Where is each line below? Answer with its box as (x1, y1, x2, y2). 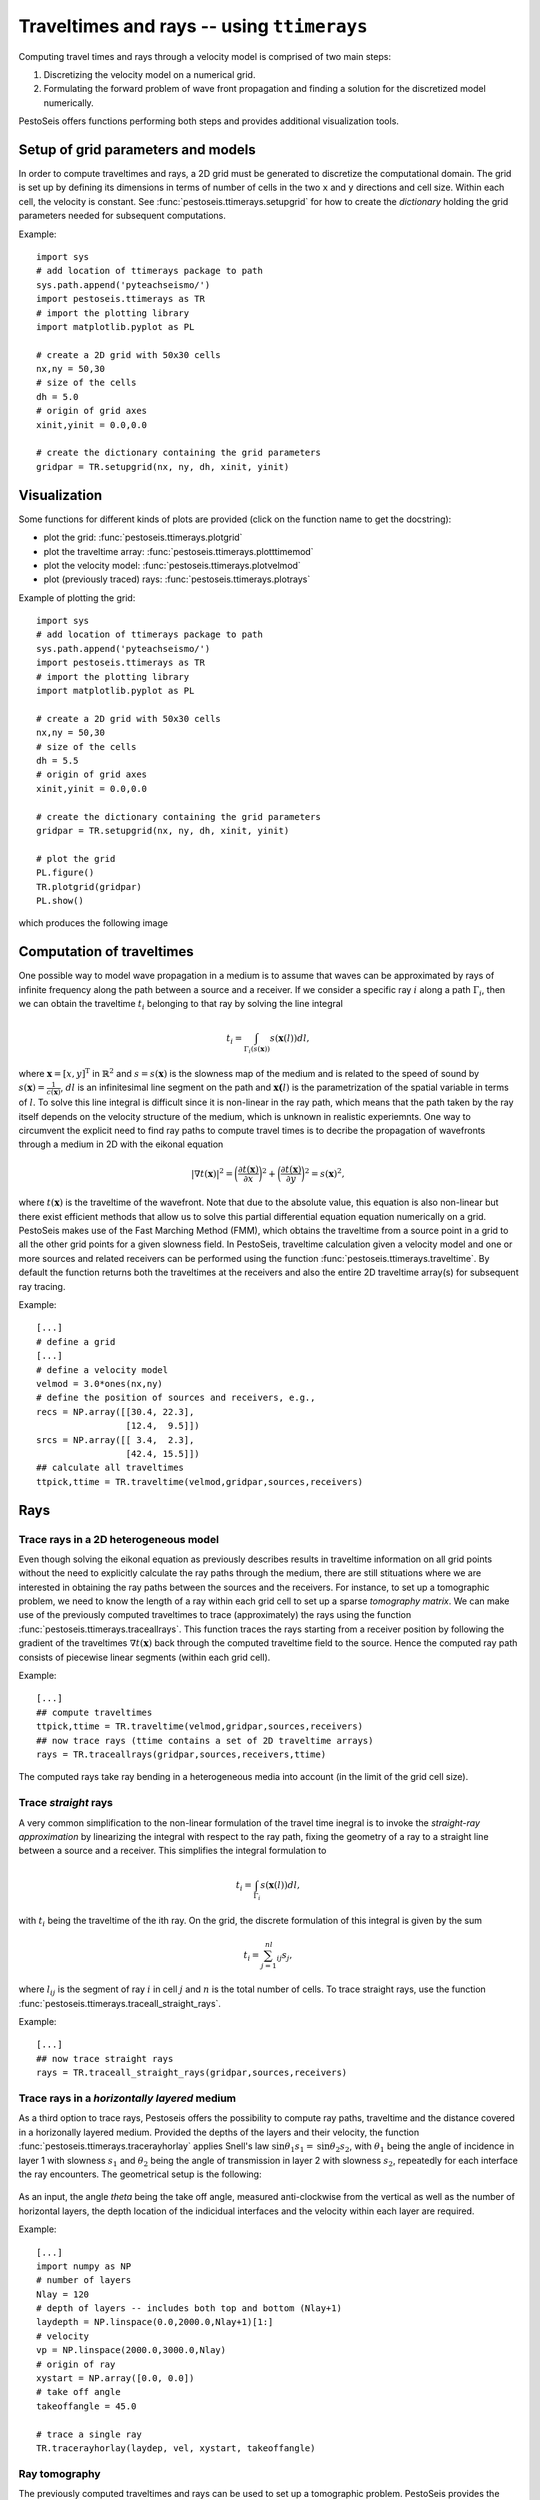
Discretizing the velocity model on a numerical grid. (43, 68, 256, 80)
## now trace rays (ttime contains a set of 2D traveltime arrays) (36, 1735, 374, 1746)
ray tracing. (18, 1280, 66, 1292)
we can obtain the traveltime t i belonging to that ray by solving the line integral (18, 997, 344, 1012)
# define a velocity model (36, 1364, 169, 1375)
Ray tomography (18, 2466, 101, 2480)
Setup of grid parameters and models (18, 141, 257, 158)
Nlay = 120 (36, 2288, 90, 2300)
